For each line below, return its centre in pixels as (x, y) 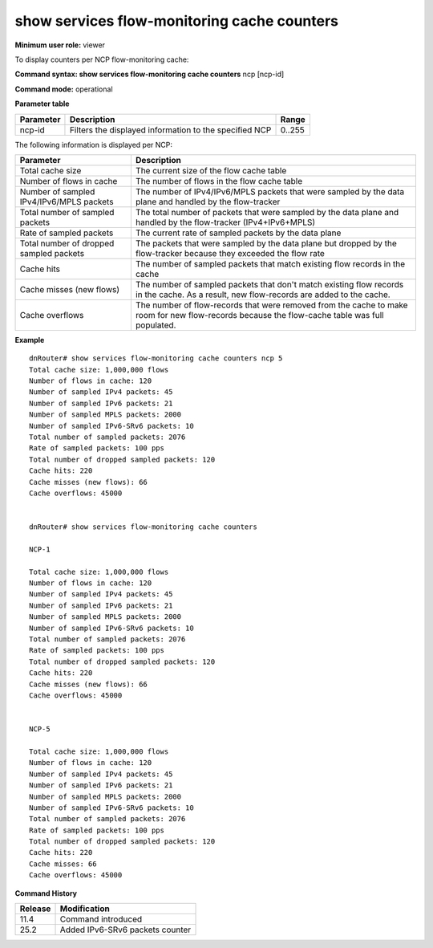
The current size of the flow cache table (211, 170)
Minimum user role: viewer (60, 45)
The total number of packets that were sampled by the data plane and (267, 212)
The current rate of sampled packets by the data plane (238, 233)
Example (30, 340)
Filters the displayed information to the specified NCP (170, 130)
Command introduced (101, 919)
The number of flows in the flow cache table (219, 181)
